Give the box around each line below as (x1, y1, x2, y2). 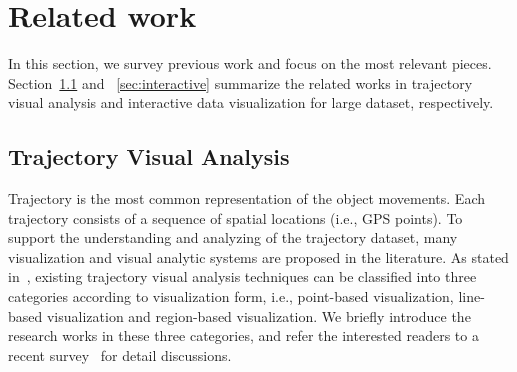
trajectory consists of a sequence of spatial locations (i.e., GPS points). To (8, 207, 463, 228)
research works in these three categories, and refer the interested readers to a (8, 325, 479, 346)
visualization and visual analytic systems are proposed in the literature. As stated (8, 246, 509, 267)
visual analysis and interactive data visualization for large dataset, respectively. (8, 92, 494, 113)
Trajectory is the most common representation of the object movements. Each (8, 188, 485, 209)
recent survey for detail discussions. (8, 344, 232, 365)
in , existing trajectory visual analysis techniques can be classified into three (8, 266, 477, 287)
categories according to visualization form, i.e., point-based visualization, (8, 286, 454, 307)
